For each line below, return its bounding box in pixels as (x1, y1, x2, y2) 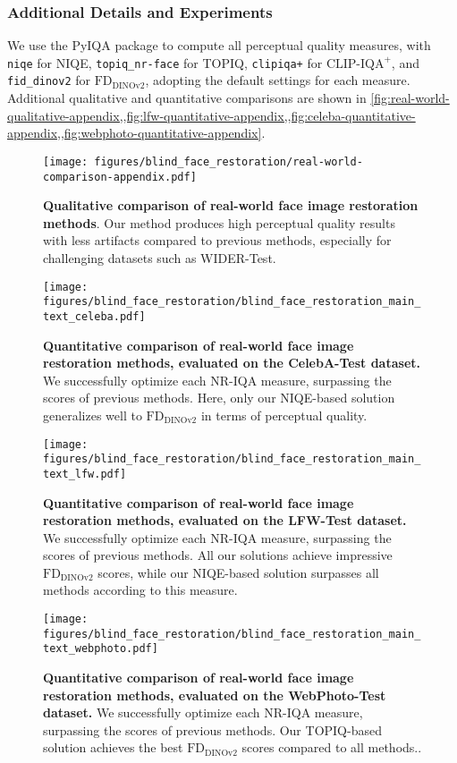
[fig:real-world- (370, 89, 450, 107)
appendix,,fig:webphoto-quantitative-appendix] (7, 123, 262, 142)
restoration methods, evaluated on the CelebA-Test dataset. (43, 353, 420, 372)
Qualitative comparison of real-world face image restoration (43, 196, 419, 215)
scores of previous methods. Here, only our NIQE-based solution (43, 388, 395, 407)
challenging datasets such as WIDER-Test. (43, 249, 276, 267)
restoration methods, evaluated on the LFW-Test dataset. (43, 511, 407, 530)
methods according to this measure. (43, 581, 238, 599)
